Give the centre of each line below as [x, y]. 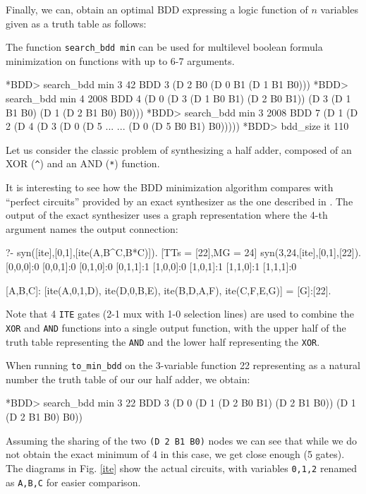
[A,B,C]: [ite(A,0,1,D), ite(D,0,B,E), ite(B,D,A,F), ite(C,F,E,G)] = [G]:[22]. [169, 290]
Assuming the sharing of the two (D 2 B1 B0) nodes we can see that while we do [181, 440]
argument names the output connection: [92, 228]
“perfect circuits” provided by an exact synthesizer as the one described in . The [179, 201]
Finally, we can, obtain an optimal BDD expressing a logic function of [157, 9]
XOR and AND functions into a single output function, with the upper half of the [176, 327]
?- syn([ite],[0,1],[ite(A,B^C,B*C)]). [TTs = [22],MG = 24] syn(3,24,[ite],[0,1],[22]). [183, 252]
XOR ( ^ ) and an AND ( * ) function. [83, 163]
